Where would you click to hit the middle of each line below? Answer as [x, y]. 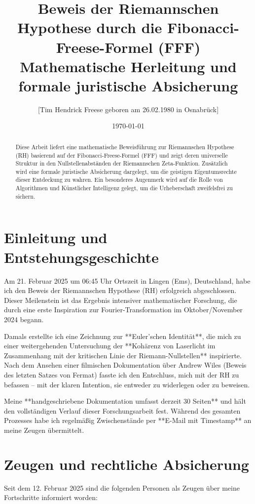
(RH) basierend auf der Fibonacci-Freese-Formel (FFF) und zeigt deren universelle [122, 155]
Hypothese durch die [90, 27]
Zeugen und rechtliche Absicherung [127, 464]
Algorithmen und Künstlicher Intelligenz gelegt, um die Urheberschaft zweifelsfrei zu [124, 188]
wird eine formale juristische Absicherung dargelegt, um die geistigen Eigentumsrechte [126, 171]
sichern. [25, 196]
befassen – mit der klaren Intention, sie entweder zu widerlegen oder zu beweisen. [127, 384]
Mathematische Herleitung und [128, 66]
